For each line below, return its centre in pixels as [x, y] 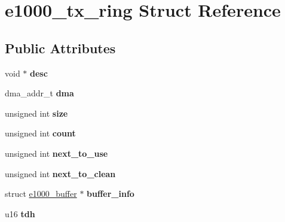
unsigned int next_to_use [56, 153]
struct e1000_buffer [41, 194]
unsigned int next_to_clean [60, 173]
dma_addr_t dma [39, 93]
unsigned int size [36, 113]
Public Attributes [60, 48]
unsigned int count [40, 133]
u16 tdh [20, 213]
